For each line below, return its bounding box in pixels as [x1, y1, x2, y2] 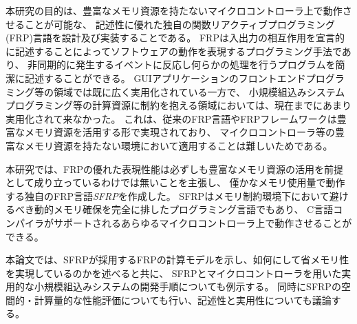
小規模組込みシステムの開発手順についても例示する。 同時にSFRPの [34, 279, 341, 294]
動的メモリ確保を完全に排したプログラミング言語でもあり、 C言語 [34, 202, 334, 216]
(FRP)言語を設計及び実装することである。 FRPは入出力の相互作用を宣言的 [6, 30, 345, 45]
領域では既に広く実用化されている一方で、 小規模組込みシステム [53, 84, 345, 99]
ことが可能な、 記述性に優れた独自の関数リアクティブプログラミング [24, 17, 336, 31]
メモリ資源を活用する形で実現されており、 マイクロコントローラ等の [24, 125, 335, 139]
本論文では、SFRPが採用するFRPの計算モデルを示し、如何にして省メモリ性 [6, 252, 349, 267]
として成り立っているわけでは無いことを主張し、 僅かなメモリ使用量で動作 [6, 175, 345, 190]
